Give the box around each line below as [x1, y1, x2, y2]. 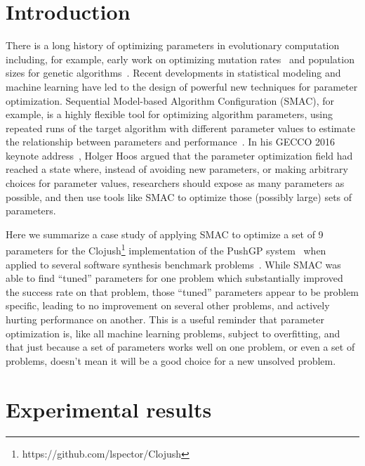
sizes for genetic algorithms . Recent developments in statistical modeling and [6, 65, 341, 80]
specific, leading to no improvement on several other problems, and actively [6, 298, 330, 313]
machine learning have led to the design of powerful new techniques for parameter [6, 79, 358, 93]
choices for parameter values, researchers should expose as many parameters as [6, 176, 345, 190]
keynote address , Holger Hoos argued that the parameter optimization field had [6, 148, 353, 162]
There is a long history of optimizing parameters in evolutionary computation [6, 38, 340, 53]
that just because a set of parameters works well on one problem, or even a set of [6, 339, 355, 354]
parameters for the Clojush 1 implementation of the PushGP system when [6, 241, 326, 258]
